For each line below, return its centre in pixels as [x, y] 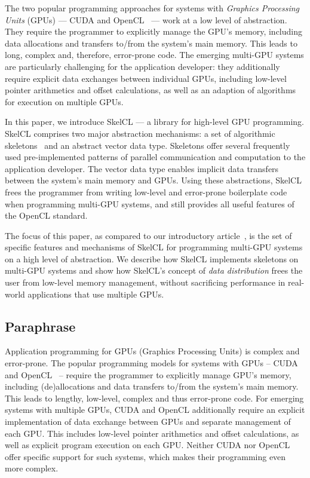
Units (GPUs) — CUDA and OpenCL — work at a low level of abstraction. [146, 19]
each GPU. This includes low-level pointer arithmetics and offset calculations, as [152, 433]
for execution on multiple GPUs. [64, 101]
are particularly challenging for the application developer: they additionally [142, 66]
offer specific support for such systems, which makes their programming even [145, 456]
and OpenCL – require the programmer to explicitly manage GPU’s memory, [148, 374]
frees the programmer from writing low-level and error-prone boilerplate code [146, 191]
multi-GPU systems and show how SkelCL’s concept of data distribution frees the [154, 270]
